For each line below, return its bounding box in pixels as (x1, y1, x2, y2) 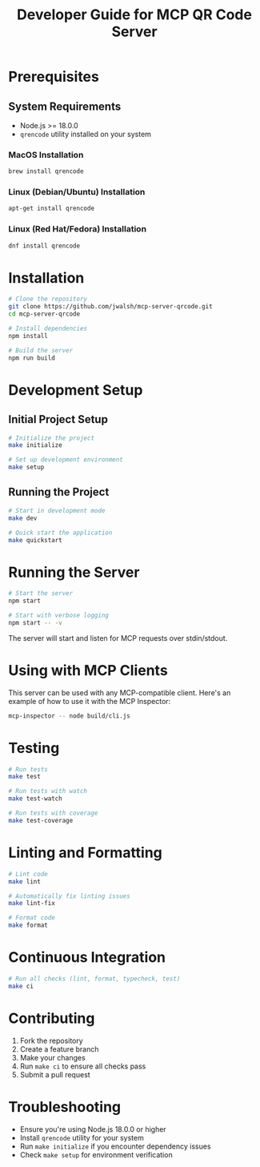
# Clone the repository (8, 295, 88, 304)
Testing (8, 738, 60, 757)
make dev (8, 514, 38, 522)
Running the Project (8, 485, 110, 499)
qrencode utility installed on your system (19, 130, 152, 139)
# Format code (8, 914, 56, 922)
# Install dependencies (8, 324, 88, 333)
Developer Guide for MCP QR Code (17, 6, 252, 24)
